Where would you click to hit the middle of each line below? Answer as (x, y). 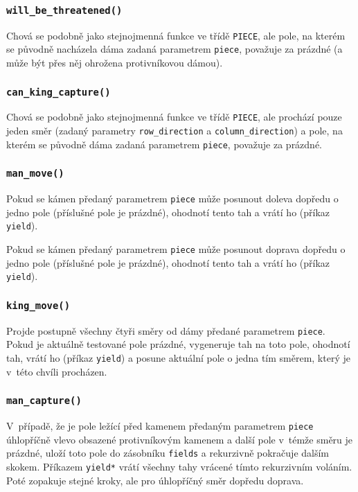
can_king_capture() (59, 92)
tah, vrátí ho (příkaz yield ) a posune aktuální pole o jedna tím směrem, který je (178, 358)
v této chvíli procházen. (57, 371)
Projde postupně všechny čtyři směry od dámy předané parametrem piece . (166, 330)
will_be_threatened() (64, 10)
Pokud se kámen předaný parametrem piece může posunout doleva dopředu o (172, 199)
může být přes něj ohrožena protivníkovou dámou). (115, 63)
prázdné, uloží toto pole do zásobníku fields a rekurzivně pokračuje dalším (168, 453)
